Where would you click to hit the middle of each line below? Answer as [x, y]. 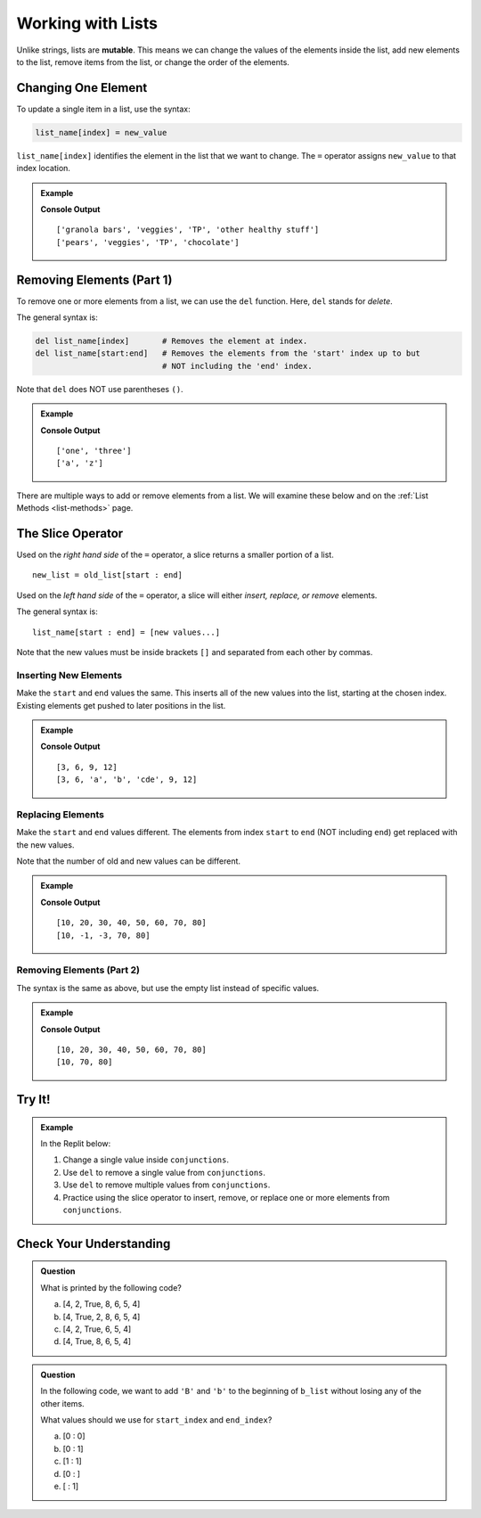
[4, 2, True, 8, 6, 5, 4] [102, 1304]
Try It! [33, 1100]
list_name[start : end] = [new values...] [126, 632]
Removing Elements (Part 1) [94, 279]
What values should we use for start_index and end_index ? [156, 1420]
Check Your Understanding [94, 1243]
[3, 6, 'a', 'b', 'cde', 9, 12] [127, 780]
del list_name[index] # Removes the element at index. [171, 341]
